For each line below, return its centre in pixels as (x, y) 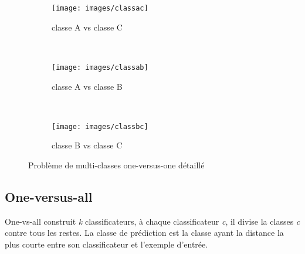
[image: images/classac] (100, 8)
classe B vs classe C (87, 145)
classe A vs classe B (87, 86)
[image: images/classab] (100, 67)
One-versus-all (49, 196)
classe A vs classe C (87, 27)
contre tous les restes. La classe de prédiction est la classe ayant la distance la (144, 233)
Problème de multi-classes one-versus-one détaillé (116, 165)
